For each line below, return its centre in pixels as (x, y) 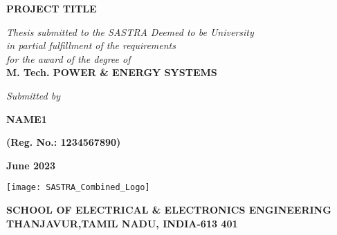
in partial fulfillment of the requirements (91, 45)
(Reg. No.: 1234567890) (64, 142)
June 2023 (31, 165)
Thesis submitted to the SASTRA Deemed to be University (130, 31)
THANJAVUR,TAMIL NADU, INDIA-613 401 (122, 223)
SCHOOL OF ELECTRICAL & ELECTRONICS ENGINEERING (169, 209)
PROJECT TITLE (52, 8)
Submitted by (34, 95)
